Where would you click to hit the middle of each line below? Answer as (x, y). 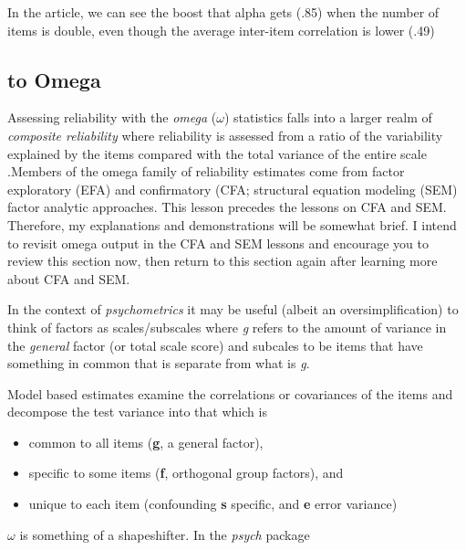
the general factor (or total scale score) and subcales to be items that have (215, 345)
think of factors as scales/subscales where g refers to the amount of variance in (227, 327)
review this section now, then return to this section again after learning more (223, 261)
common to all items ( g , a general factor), (146, 442)
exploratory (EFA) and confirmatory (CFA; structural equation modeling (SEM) (233, 189)
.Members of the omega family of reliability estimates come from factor (206, 171)
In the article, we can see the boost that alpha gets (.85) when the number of (223, 12)
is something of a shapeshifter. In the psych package (165, 534)
